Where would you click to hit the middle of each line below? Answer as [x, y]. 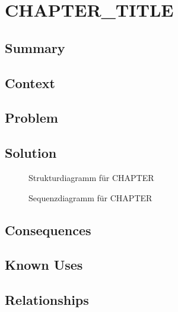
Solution [31, 153]
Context [30, 82]
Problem [31, 118]
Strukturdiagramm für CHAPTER [91, 177]
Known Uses [44, 265]
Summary [35, 47]
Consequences [48, 230]
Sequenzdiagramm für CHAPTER [90, 197]
